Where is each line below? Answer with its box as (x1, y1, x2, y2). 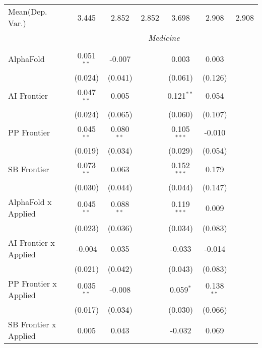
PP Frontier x (8, 277, 57, 290)
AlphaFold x (8, 196, 52, 208)
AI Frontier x (8, 237, 55, 249)
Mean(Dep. (8, 6, 47, 17)
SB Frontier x (8, 318, 56, 330)
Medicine (148, 32, 180, 43)
